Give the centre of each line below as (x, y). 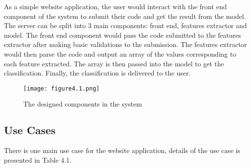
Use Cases (30, 130)
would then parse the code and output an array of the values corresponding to (120, 53)
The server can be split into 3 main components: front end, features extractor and (125, 25)
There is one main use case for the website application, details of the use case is (122, 150)
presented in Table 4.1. (38, 160)
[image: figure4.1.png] (62, 88)
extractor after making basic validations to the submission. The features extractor (125, 44)
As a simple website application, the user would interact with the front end (116, 6)
